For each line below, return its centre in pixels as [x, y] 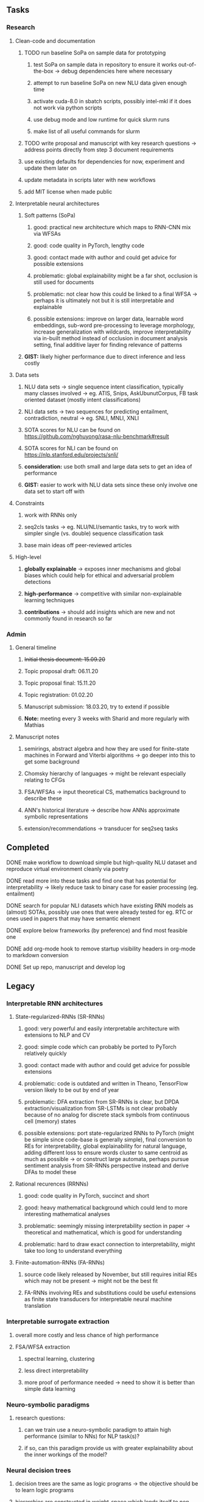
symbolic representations [56, 816]
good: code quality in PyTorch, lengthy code [89, 245]
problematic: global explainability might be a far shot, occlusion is [115, 275]
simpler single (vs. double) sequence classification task [94, 533]
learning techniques [49, 600]
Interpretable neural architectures [57, 203]
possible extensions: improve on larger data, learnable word [108, 319]
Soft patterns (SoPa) [50, 215]
